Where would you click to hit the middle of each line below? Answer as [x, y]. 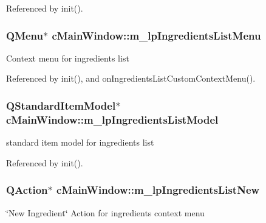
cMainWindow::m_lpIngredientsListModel [112, 119]
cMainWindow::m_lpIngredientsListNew [158, 190]
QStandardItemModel [61, 105]
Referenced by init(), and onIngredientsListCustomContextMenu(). [131, 78]
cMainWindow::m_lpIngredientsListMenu [156, 35]
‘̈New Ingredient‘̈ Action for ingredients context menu [105, 212]
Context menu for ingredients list [68, 58]
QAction [27, 190]
